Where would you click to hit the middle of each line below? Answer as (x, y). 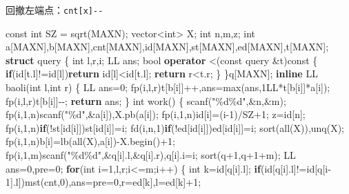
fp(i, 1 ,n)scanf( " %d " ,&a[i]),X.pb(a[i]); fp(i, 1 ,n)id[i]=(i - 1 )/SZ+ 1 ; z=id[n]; (156, 114)
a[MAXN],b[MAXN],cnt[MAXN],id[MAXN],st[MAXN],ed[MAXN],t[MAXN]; (167, 47)
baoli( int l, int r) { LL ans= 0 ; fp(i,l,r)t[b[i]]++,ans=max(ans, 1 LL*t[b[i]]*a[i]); (168, 87)
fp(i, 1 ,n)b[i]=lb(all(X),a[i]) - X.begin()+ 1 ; (90, 141)
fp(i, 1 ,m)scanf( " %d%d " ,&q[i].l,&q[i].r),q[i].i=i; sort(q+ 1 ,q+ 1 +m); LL (151, 155)
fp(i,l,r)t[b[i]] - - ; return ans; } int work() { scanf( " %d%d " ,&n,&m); (146, 100)
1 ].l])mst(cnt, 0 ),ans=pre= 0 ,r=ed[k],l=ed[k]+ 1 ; (103, 182)
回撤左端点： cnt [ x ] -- (54, 10)
